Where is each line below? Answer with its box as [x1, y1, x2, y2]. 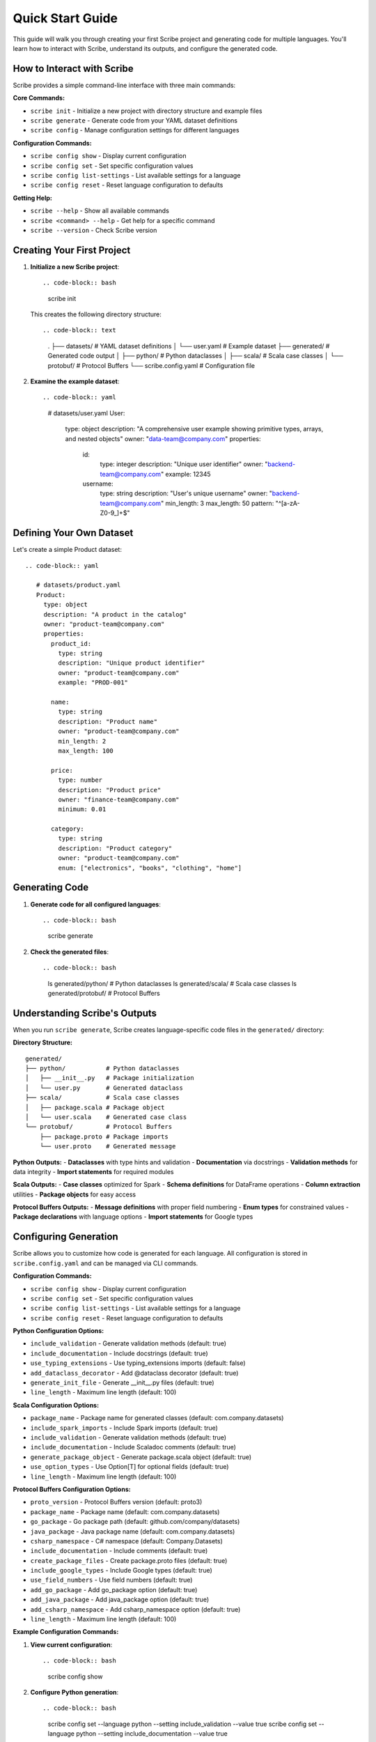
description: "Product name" [58, 718, 158, 725]
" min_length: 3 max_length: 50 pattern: [160, 499, 274, 507]
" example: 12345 [160, 470, 212, 478]
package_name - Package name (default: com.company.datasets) [30, 1507, 220, 1516]
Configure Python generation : [30, 1688, 119, 1696]
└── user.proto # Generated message [39, 1143, 176, 1150]
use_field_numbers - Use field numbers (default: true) [30, 1575, 193, 1585]
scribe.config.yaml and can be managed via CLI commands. [13, 1258, 198, 1267]
